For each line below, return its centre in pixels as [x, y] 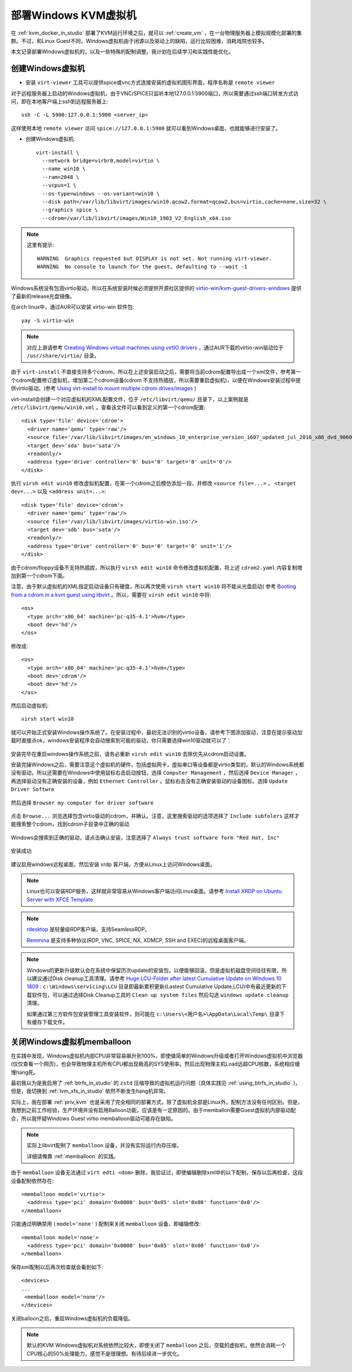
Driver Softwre [33, 790]
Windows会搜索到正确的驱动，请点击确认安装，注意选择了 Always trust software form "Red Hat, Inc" [145, 837]
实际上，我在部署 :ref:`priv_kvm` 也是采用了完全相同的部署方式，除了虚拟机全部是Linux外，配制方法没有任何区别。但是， [157, 1102]
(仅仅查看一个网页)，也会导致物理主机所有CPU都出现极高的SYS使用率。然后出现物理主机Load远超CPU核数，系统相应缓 [155, 1064]
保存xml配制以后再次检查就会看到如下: [57, 1267]
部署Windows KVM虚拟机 [74, 15]
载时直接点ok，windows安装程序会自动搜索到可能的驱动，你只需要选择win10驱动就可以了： [121, 741]
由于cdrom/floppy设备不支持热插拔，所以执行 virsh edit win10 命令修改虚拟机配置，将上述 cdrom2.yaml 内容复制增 [157, 567]
